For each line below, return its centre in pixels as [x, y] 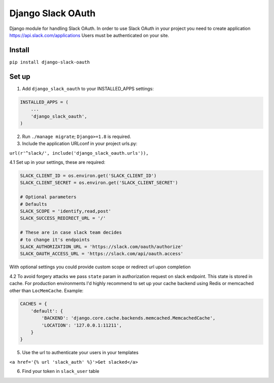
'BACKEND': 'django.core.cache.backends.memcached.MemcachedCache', [128, 318]
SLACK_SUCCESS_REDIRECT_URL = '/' [63, 218]
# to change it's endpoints [55, 239]
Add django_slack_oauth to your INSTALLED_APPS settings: [88, 88]
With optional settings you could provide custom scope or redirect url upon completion [100, 267]
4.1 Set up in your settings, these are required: [57, 162]
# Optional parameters [48, 197]
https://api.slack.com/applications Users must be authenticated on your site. [89, 35]
